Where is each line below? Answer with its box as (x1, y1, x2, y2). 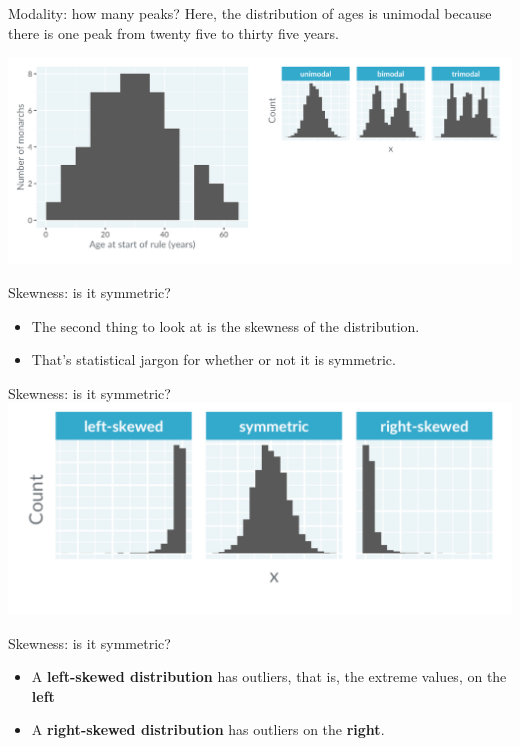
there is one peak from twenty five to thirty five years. (8, 22, 339, 43)
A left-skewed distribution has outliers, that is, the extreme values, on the (31, 666, 507, 687)
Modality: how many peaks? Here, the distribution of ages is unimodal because (8, 3, 492, 23)
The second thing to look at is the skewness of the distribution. (31, 315, 420, 336)
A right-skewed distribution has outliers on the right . (31, 719, 385, 740)
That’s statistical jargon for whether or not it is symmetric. (31, 349, 396, 370)
